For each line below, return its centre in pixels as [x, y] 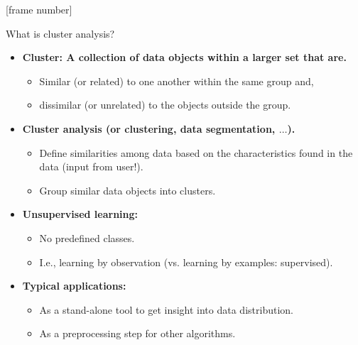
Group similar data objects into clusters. [128, 190]
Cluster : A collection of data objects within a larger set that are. [184, 57]
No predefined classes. [87, 237]
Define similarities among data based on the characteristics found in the [196, 152]
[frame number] [39, 9]
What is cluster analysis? [60, 33]
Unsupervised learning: [80, 214]
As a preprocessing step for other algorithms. [137, 333]
